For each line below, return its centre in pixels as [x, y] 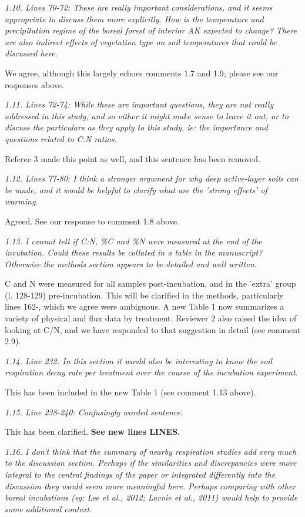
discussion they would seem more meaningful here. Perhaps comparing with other [150, 486]
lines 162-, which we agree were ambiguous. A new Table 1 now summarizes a [145, 306]
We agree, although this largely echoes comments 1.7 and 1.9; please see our [142, 73]
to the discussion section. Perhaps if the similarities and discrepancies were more [151, 463]
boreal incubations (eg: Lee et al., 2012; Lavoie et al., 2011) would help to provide [151, 497]
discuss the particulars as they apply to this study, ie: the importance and [136, 127]
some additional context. [48, 508]
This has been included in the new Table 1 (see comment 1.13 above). [130, 392]
